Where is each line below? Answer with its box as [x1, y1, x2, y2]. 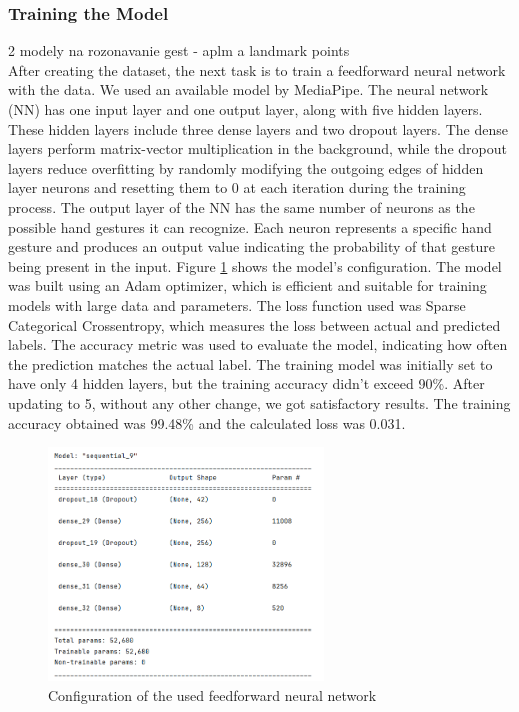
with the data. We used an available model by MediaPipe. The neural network [8, 79, 489, 100]
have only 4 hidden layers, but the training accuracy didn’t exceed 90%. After [8, 373, 485, 394]
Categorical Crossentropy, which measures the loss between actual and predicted [8, 314, 501, 335]
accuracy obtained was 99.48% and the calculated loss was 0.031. [8, 412, 406, 433]
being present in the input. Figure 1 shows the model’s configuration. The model [8, 255, 502, 276]
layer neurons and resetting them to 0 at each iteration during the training [8, 177, 466, 198]
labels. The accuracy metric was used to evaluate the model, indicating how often [8, 334, 508, 355]
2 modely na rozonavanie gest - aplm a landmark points [8, 40, 350, 61]
